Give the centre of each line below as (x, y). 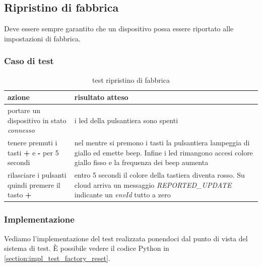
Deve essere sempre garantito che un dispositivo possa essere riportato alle (119, 29)
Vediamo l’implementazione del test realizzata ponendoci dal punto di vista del (126, 238)
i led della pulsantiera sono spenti (126, 120)
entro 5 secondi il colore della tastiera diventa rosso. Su (159, 175)
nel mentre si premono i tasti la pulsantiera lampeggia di (162, 143)
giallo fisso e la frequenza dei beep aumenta (141, 162)
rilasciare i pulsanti (37, 175)
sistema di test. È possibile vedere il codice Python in (87, 248)
